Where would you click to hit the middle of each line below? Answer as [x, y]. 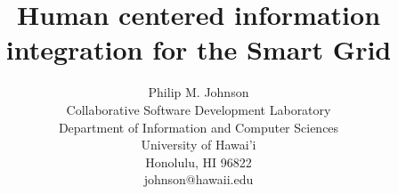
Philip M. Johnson [199, 92]
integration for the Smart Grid [199, 49]
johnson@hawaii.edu [199, 179]
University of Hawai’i [199, 145]
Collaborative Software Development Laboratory [199, 109]
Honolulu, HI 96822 [199, 162]
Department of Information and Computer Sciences [199, 127]
